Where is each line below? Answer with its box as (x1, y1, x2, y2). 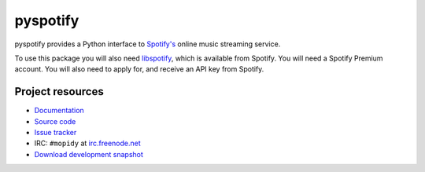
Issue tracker (34, 128, 77, 137)
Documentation (34, 106, 84, 115)
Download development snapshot (34, 149, 143, 159)
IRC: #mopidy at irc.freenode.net (34, 138, 141, 148)
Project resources (14, 85, 104, 98)
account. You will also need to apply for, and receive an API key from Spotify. (14, 64, 264, 74)
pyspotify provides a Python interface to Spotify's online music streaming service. (14, 39, 281, 49)
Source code (34, 116, 76, 126)
